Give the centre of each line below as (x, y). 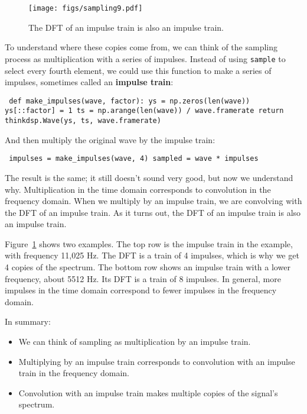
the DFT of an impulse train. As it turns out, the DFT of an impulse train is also (153, 212)
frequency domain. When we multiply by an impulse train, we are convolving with (153, 201)
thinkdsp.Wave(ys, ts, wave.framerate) (83, 121)
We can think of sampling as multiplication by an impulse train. (135, 342)
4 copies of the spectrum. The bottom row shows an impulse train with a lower (148, 267)
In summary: (28, 321)
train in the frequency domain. (74, 373)
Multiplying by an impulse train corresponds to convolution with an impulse (157, 361)
